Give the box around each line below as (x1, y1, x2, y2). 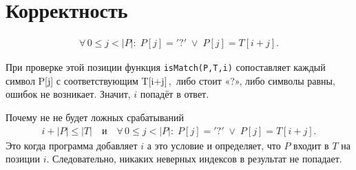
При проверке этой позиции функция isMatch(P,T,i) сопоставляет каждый (6, 60, 326, 74)
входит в (293, 138, 329, 152)
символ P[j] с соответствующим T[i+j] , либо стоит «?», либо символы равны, (6, 73, 335, 87)
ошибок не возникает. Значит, (6, 87, 131, 101)
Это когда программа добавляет (6, 138, 138, 152)
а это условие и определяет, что (147, 138, 281, 152)
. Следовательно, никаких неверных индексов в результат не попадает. (46, 151, 342, 166)
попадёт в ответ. (140, 87, 209, 101)
